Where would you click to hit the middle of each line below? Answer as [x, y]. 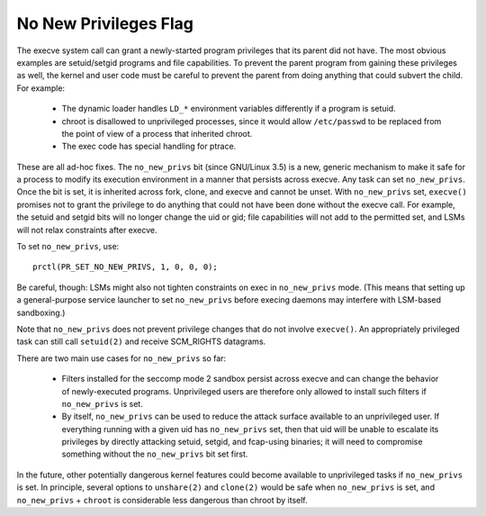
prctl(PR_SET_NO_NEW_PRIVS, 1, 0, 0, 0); [125, 267]
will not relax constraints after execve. [87, 230]
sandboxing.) [41, 312]
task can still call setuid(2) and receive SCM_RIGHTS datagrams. [141, 341]
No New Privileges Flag [105, 23]
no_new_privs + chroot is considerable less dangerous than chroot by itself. [162, 500]
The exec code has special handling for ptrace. [149, 146]
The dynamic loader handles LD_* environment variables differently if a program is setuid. [229, 109]
